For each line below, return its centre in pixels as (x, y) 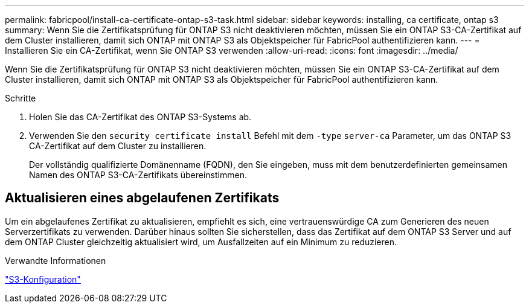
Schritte (21, 98)
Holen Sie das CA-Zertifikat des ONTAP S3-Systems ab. (140, 117)
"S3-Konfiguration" (43, 279)
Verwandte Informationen (56, 260)
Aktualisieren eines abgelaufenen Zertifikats (142, 198)
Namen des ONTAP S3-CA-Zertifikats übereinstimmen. (138, 175)
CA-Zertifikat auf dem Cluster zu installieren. (118, 146)
